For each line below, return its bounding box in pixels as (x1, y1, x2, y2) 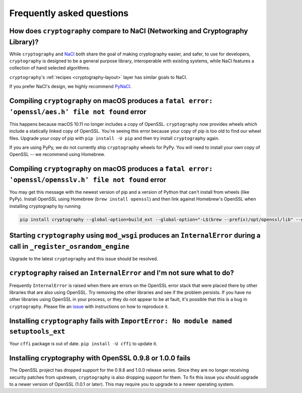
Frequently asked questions (9, 8, 129, 19)
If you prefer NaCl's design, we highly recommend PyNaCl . (9, 84, 132, 90)
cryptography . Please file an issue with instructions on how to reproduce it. (9, 303, 169, 309)
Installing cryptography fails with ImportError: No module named (9, 317, 233, 325)
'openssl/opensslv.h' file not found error (9, 175, 167, 184)
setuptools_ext (9, 328, 65, 336)
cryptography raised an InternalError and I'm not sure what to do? (9, 269, 234, 277)
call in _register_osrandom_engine (9, 242, 129, 251)
